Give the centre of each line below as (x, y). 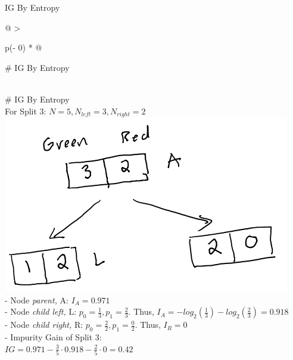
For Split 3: (26, 111)
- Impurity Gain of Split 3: (53, 337)
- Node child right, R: (44, 325)
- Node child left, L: (41, 311)
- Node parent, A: (37, 300)
